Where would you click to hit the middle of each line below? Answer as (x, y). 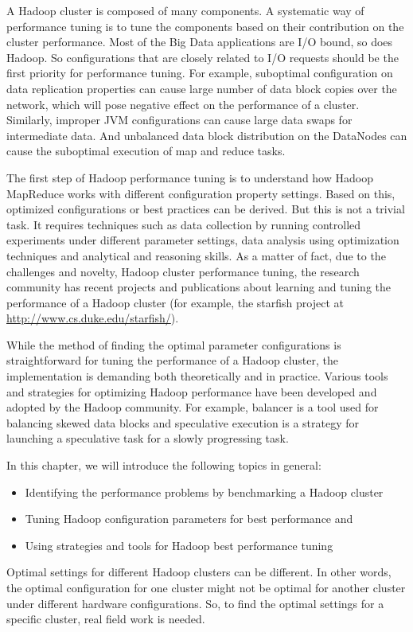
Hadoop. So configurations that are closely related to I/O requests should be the (203, 57)
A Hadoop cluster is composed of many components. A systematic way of (185, 10)
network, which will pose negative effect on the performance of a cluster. (183, 104)
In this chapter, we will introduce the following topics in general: (164, 465)
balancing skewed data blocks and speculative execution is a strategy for (183, 422)
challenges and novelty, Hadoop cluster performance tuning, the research (183, 271)
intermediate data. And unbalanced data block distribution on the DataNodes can (207, 135)
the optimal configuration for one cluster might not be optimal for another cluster (206, 587)
